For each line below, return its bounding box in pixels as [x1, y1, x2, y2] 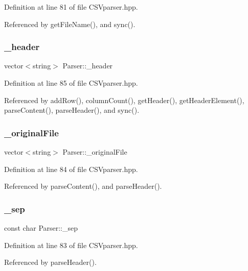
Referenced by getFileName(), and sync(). [4, 18, 136, 29]
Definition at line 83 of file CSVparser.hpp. [4, 239, 138, 250]
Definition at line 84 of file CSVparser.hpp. [4, 163, 138, 174]
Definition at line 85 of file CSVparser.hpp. [4, 78, 138, 88]
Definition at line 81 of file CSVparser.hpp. [4, 2, 138, 12]
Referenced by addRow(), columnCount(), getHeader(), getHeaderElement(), [4, 94, 244, 105]
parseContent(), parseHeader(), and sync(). [4, 105, 140, 115]
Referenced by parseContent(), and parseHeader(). [4, 181, 162, 191]
